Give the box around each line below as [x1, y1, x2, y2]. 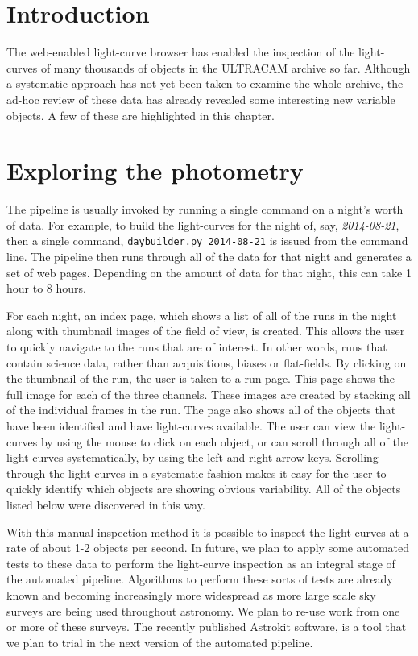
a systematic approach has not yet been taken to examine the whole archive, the [6, 75, 404, 92]
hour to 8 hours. [6, 280, 86, 297]
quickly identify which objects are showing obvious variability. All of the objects [6, 480, 401, 497]
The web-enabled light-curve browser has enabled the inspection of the [6, 44, 355, 60]
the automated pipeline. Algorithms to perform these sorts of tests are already [6, 571, 393, 587]
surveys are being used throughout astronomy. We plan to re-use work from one [6, 602, 400, 619]
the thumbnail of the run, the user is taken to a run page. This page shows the [6, 370, 395, 387]
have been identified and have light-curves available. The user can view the [6, 417, 376, 434]
